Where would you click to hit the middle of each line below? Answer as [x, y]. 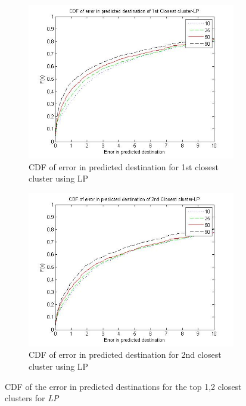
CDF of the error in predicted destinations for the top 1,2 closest [123, 386]
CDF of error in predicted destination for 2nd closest [125, 355]
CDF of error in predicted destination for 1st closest [124, 166]
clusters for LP [32, 398]
